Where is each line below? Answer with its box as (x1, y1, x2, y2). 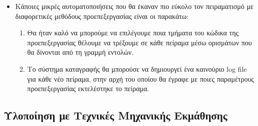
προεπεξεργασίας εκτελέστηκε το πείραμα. (27, 83, 149, 94)
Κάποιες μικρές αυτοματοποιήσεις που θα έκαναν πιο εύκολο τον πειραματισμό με (15, 1, 253, 11)
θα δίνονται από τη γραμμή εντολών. (27, 47, 133, 57)
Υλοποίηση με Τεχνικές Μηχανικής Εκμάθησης (3, 108, 227, 123)
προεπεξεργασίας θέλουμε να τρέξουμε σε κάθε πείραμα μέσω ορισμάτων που (27, 37, 252, 47)
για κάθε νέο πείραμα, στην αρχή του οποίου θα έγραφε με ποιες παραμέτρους (27, 73, 254, 84)
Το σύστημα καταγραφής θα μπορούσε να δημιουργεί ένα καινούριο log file (27, 63, 247, 74)
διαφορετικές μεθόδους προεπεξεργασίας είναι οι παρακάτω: (15, 10, 189, 21)
